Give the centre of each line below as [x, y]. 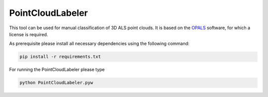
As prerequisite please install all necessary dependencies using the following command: [99, 44]
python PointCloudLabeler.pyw [56, 83]
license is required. [29, 34]
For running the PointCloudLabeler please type [57, 70]
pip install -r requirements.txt [60, 57]
